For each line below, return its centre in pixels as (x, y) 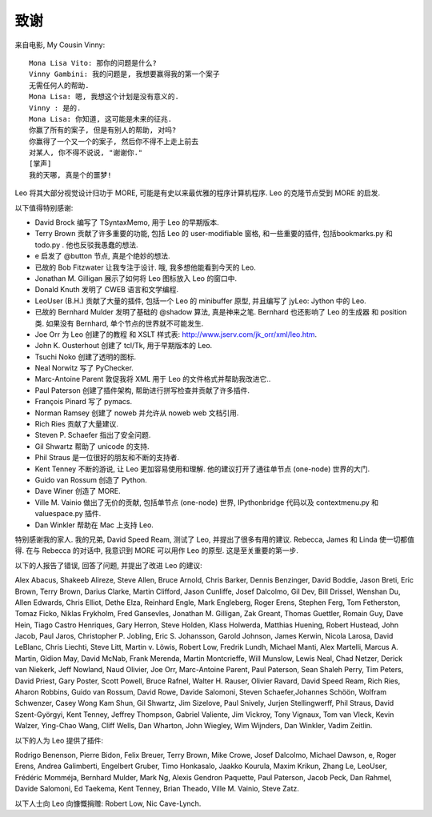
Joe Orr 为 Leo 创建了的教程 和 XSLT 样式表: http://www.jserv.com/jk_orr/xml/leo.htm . (176, 334)
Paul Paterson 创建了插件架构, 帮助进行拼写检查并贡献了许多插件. (142, 390)
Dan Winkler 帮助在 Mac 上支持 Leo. (94, 525)
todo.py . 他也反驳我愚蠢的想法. (86, 245)
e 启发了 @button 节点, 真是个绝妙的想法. (103, 256)
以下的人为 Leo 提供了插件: (59, 740)
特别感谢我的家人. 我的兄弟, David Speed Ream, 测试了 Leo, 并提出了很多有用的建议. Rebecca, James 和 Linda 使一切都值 (215, 539)
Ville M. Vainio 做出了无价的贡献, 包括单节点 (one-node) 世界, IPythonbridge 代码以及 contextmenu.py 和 (207, 502)
